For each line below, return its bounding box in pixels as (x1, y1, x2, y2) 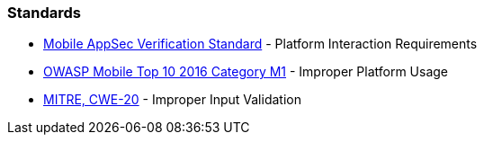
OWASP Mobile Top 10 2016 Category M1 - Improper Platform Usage (43, 64, 449, 80)
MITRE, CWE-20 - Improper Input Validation (43, 92, 301, 108)
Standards (7, 4, 82, 22)
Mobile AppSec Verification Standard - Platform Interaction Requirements (43, 36, 478, 52)
